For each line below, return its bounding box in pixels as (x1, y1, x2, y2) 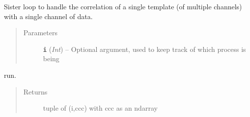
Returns (23, 86, 48, 96)
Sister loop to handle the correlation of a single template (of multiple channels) (4, 1, 242, 11)
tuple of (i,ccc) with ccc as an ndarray (43, 103, 158, 113)
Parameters (23, 27, 57, 38)
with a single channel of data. (4, 11, 93, 21)
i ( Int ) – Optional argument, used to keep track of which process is (43, 44, 246, 54)
